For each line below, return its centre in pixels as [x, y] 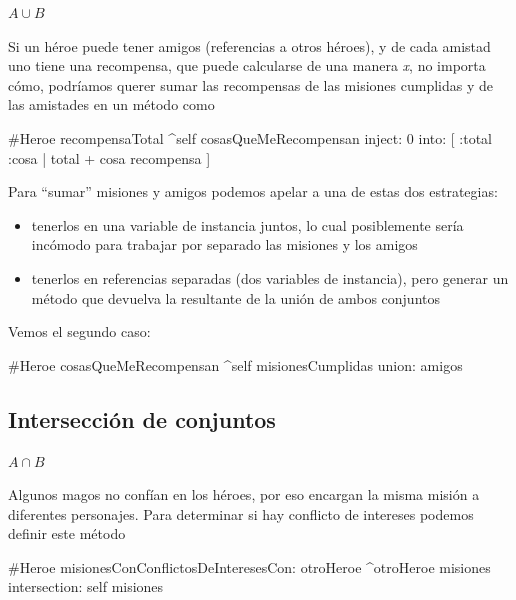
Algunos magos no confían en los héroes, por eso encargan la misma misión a [244, 494]
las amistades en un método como [111, 104]
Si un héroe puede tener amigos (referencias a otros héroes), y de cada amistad [249, 45]
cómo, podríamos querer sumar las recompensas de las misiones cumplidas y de [250, 84]
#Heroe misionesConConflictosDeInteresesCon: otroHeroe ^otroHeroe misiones [249, 566]
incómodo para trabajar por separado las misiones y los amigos [224, 244]
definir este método [67, 533]
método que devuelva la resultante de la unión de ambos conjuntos [236, 297]
